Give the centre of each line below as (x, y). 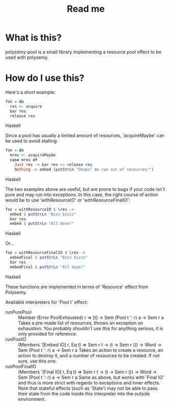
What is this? (34, 38)
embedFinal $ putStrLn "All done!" (48, 267)
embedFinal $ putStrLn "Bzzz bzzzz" (49, 258)
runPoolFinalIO (21, 366)
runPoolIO (16, 339)
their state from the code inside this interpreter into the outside (84, 393)
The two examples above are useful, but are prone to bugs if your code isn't (85, 189)
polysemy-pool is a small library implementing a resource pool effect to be (83, 52)
